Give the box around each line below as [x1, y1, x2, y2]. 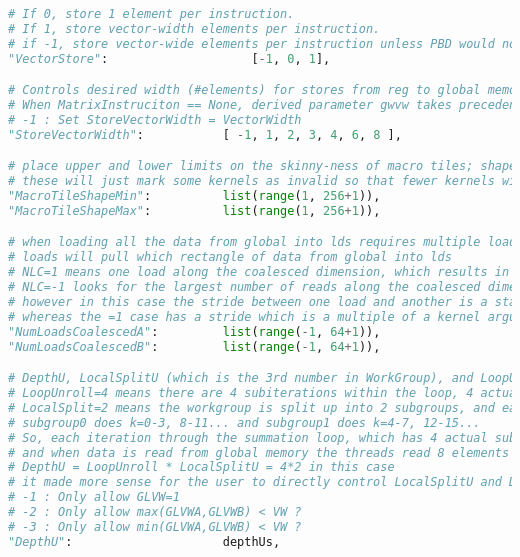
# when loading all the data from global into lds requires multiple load [8, 235, 517, 250]
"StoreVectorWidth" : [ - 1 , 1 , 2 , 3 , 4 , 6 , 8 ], [8, 127, 402, 142]
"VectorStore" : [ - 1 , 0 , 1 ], [8, 51, 331, 66]
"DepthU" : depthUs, [8, 534, 281, 549]
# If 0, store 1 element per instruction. [8, 7, 295, 21]
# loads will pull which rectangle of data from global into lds [8, 250, 452, 265]
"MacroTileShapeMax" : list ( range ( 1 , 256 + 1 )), [8, 203, 381, 218]
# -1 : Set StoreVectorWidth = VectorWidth [8, 112, 302, 127]
